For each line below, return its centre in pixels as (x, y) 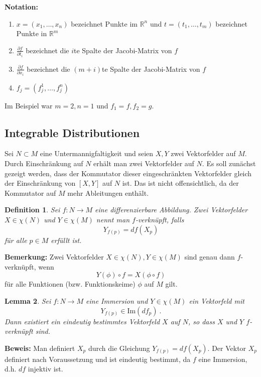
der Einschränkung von (40, 183)
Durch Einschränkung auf (44, 163)
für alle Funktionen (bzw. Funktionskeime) (70, 284)
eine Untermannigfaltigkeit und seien (97, 153)
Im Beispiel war (29, 105)
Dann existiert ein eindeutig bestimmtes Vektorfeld (82, 321)
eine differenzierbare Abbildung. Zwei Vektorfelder (171, 210)
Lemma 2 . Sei (28, 301)
